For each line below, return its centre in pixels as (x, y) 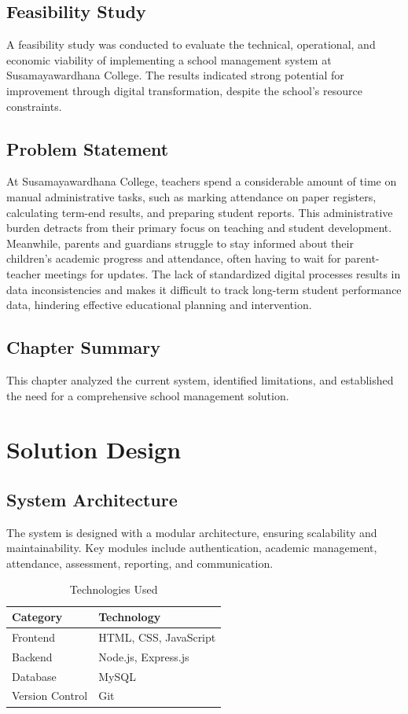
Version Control (50, 696)
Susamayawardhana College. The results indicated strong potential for (175, 75)
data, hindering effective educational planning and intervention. (159, 305)
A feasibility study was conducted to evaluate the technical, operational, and (191, 44)
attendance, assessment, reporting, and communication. (140, 563)
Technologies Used (114, 589)
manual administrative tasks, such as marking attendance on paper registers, (191, 196)
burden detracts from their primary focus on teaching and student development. (199, 228)
